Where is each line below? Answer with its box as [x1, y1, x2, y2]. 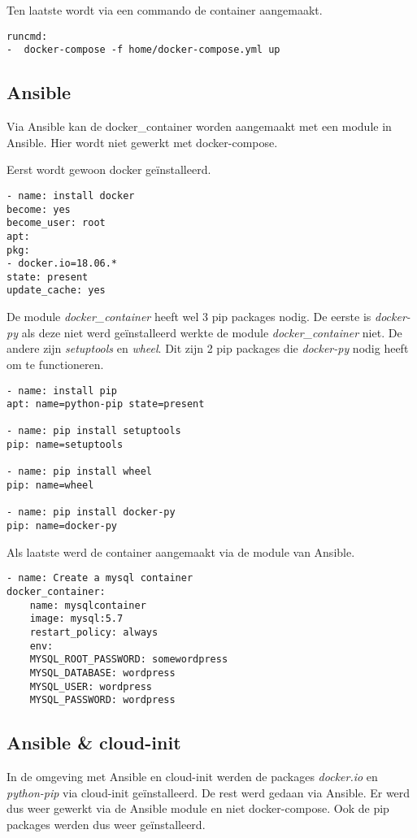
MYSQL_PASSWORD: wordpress [29, 694, 176, 706]
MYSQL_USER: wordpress [29, 680, 152, 693]
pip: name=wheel [7, 480, 94, 492]
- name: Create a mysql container [7, 572, 193, 584]
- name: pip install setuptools [7, 425, 181, 437]
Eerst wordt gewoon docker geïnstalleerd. [7, 161, 211, 178]
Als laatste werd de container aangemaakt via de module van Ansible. [7, 543, 355, 560]
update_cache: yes [7, 284, 106, 297]
